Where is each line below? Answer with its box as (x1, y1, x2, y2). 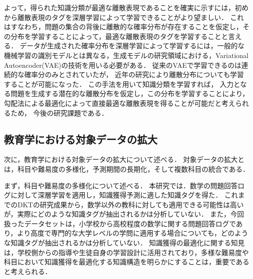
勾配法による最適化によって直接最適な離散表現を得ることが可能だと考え (4, 98, 235, 108)
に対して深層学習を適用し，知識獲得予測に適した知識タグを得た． (10, 190, 222, 200)
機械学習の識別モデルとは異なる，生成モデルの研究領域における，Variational (4, 50, 249, 60)
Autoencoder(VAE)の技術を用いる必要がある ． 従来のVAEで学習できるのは (4, 60, 242, 70)
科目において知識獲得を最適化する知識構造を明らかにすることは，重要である (4, 257, 250, 267)
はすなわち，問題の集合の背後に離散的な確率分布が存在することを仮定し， (4, 21, 243, 32)
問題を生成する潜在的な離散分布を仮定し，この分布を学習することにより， (10, 88, 249, 99)
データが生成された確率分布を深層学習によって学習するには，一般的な (19, 40, 245, 51)
